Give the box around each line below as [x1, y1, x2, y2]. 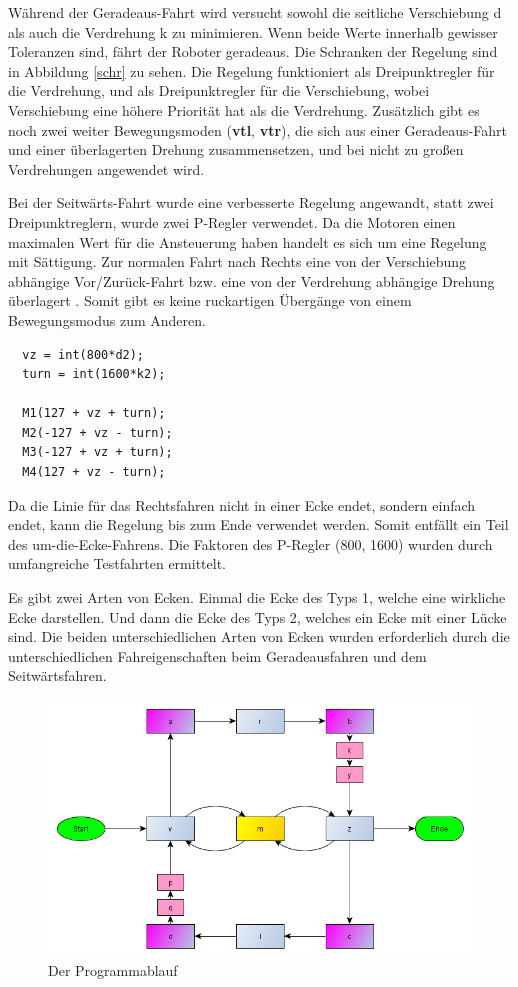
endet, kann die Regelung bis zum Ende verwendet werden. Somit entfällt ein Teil [8, 514, 509, 535]
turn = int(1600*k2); [22, 367, 166, 382]
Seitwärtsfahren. [8, 665, 107, 686]
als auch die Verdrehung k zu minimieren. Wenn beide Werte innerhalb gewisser [8, 21, 498, 42]
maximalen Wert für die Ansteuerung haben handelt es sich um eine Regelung [8, 231, 487, 252]
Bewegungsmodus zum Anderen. [8, 309, 206, 330]
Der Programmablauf [48, 960, 178, 981]
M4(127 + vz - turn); [22, 465, 166, 480]
